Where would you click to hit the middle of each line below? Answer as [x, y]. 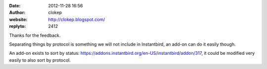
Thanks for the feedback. [35, 35]
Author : [17, 13]
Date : [15, 6]
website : [18, 19]
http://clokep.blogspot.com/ [77, 19]
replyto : [18, 26]
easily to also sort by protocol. [40, 60]
